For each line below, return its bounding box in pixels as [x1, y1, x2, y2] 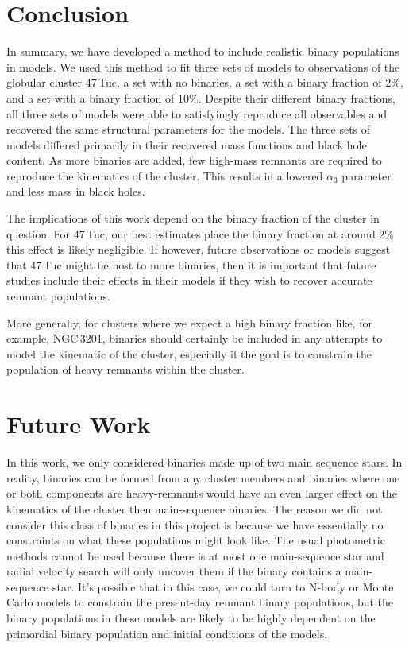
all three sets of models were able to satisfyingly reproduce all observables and [6, 105, 388, 122]
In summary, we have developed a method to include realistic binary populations [6, 43, 399, 60]
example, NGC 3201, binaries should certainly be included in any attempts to [6, 330, 383, 347]
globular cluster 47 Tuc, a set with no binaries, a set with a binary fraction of [6, 74, 382, 91]
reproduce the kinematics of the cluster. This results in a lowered [6, 167, 323, 184]
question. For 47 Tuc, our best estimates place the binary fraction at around [6, 225, 376, 242]
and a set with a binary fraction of [6, 89, 175, 106]
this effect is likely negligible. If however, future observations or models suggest [6, 241, 391, 258]
